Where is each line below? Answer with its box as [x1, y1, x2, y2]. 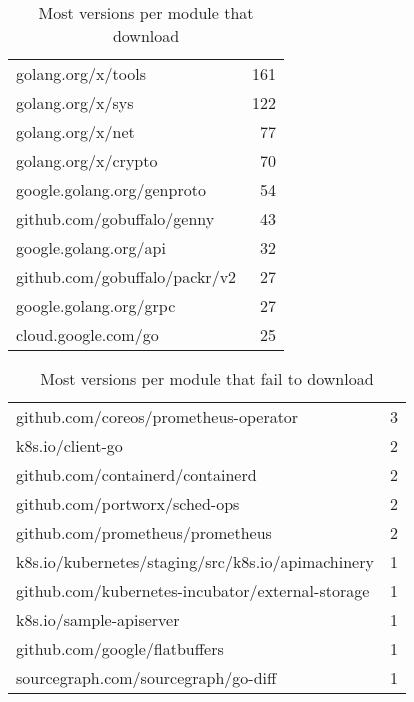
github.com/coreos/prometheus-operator [16, 405, 299, 428]
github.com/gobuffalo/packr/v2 [16, 265, 237, 288]
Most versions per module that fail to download [40, 367, 374, 390]
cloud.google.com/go [16, 323, 159, 346]
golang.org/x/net [16, 120, 135, 143]
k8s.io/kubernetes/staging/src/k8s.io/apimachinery [16, 550, 374, 573]
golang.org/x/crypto [16, 149, 158, 172]
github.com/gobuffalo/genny [16, 207, 215, 230]
